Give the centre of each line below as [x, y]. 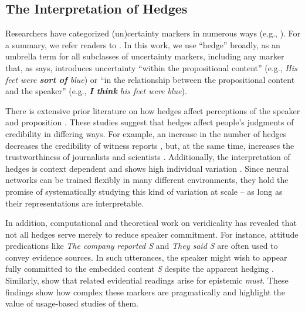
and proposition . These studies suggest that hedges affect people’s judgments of [150, 122]
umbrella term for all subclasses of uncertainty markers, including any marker [145, 56]
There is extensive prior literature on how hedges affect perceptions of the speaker [153, 110]
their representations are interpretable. [75, 203]
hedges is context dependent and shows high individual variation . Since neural [147, 168]
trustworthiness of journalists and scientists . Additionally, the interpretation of [148, 157]
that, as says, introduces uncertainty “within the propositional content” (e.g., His [151, 67]
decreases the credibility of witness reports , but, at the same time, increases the [150, 145]
